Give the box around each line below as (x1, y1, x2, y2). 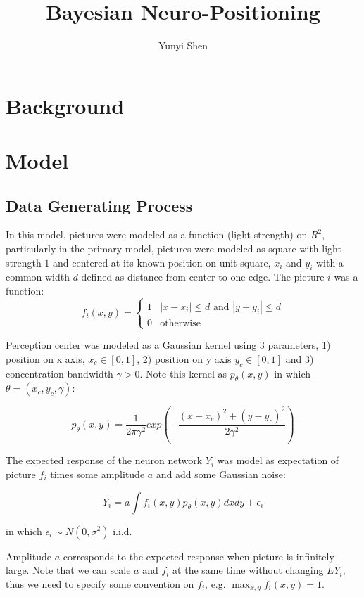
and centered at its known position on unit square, (53, 255, 271, 269)
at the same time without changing (172, 563, 324, 577)
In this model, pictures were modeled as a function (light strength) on (6, 227, 308, 242)
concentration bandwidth (6, 366, 113, 380)
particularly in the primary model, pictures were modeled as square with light (6, 241, 341, 256)
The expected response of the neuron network (6, 453, 203, 468)
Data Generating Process (6, 194, 193, 216)
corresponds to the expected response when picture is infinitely (63, 548, 334, 563)
